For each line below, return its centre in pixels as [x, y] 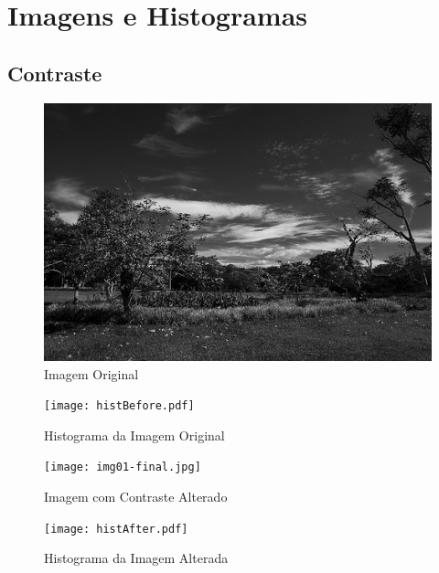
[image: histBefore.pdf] [119, 406]
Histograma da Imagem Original [134, 435]
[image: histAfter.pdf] [116, 529]
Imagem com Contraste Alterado [136, 497]
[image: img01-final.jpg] [123, 467]
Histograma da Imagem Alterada [136, 558]
